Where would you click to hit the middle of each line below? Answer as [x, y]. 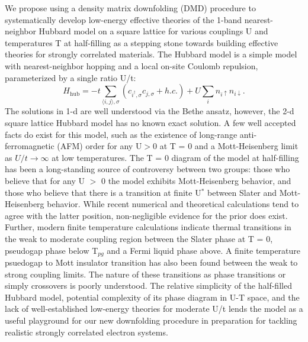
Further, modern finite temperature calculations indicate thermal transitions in [148, 227]
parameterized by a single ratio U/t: [70, 77]
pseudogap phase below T [52, 250]
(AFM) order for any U [100, 146]
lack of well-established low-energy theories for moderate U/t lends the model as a [154, 309]
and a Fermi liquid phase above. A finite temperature [204, 250]
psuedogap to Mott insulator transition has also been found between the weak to [151, 262]
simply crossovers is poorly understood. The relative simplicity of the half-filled [148, 285]
